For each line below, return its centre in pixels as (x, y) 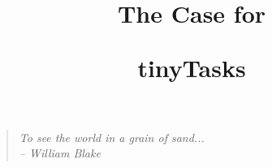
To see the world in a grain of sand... (112, 137)
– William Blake (60, 153)
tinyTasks (192, 68)
